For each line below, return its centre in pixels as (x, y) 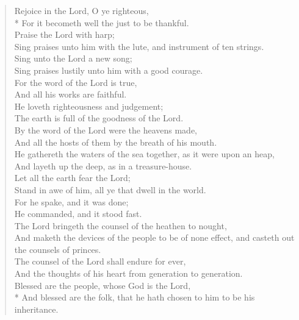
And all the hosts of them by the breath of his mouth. (116, 142)
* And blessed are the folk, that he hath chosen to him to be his (135, 297)
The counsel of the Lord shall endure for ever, (100, 261)
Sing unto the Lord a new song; (73, 58)
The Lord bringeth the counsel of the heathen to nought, (121, 225)
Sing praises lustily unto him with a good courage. (109, 70)
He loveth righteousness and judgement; (89, 106)
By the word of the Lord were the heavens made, (106, 130)
